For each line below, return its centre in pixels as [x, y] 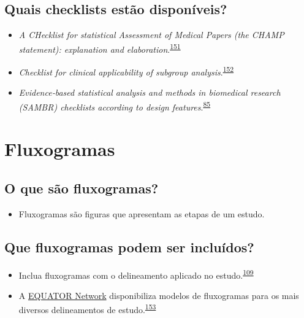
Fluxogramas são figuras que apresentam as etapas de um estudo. [142, 213]
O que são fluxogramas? [82, 188]
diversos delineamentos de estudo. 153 [87, 309]
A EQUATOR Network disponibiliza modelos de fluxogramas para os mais [159, 295]
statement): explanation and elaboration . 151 [100, 48]
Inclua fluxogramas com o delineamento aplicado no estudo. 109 [136, 274]
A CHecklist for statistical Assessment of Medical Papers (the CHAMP [151, 35]
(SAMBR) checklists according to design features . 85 [115, 106]
